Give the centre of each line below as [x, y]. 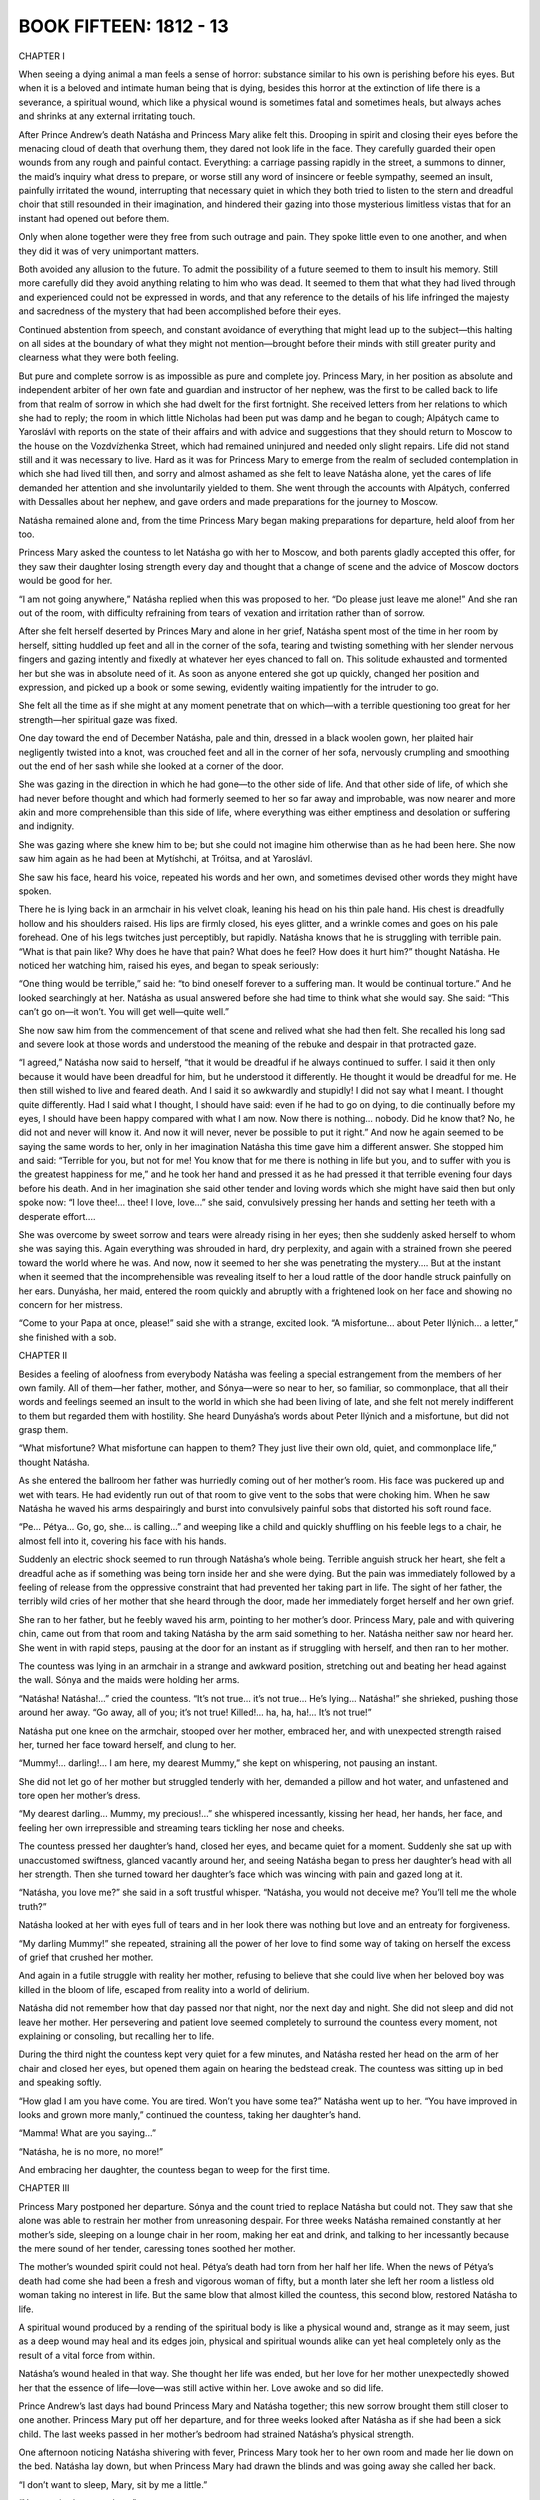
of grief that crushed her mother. [86, 1957]
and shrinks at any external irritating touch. [107, 116]
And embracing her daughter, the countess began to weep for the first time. [174, 2170]
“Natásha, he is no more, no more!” [91, 2151]
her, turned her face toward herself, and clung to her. [127, 1744]
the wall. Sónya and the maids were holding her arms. [129, 1680]
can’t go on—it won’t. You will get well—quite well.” [124, 1012]
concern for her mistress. [71, 1304]
